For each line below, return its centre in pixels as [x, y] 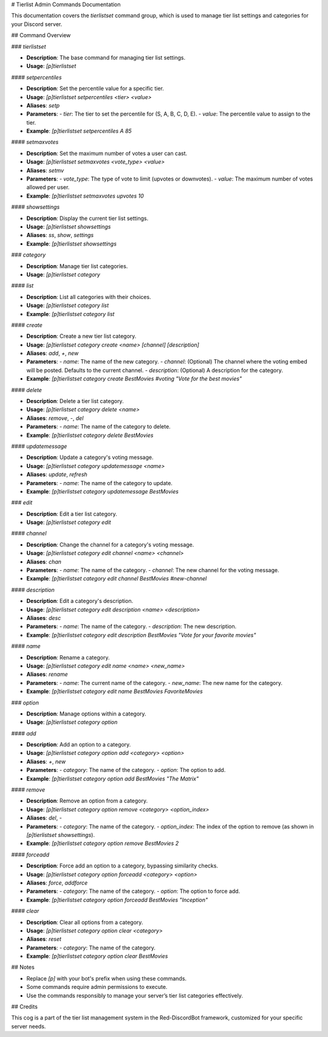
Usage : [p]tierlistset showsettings [69, 226]
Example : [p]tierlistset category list [70, 314]
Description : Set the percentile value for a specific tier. [95, 89]
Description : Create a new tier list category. [81, 336]
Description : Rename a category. [68, 657]
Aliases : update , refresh [57, 475]
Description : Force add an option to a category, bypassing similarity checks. [122, 866]
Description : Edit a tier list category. [72, 514]
